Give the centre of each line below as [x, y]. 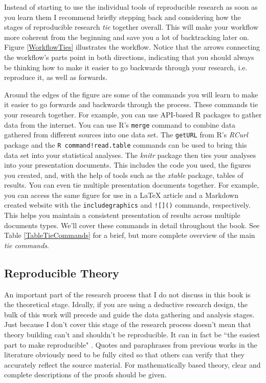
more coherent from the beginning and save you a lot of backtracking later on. [127, 37]
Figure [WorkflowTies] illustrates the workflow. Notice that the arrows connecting [132, 47]
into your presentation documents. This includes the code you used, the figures [128, 165]
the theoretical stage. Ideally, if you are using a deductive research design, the [126, 304]
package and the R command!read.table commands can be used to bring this [126, 144]
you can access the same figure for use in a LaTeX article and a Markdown [121, 195]
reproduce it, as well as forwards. [56, 77]
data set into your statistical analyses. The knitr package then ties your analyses [130, 155]
